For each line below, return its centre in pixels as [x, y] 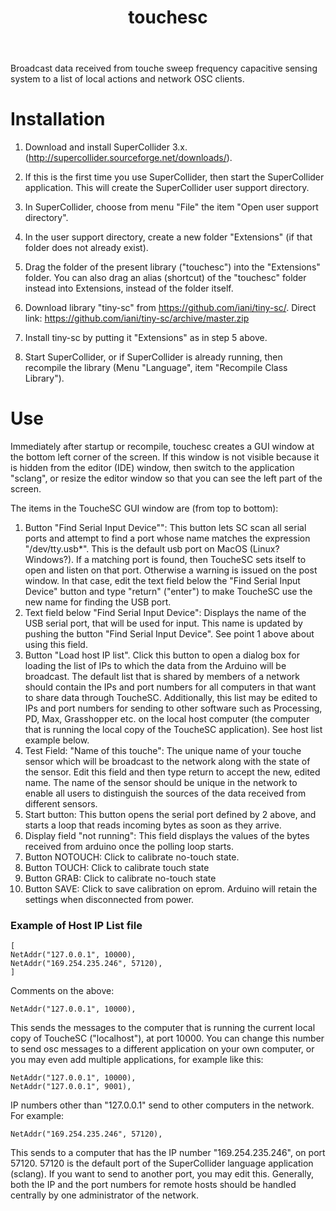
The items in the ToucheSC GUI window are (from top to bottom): [144, 508]
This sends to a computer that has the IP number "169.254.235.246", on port [168, 1153]
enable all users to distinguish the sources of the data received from [165, 793]
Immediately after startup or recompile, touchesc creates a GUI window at [162, 447]
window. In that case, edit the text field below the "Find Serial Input [162, 581]
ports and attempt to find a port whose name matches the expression [167, 538]
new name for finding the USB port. [98, 602]
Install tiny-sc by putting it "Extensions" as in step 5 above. [146, 338]
